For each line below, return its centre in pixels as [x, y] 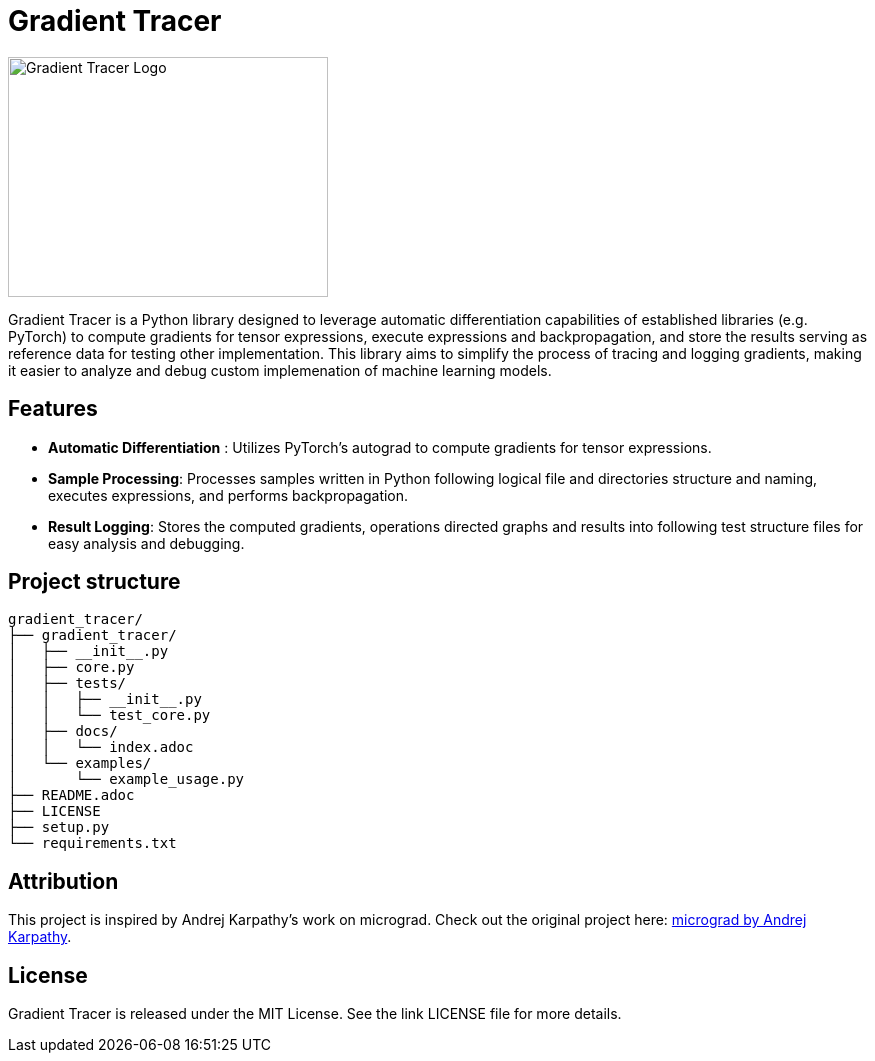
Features [53, 409]
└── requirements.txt [92, 843]
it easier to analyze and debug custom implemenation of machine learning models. [280, 370]
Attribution [63, 881]
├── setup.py [59, 827]
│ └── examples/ [80, 763]
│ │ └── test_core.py [109, 715]
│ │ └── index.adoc [101, 747]
